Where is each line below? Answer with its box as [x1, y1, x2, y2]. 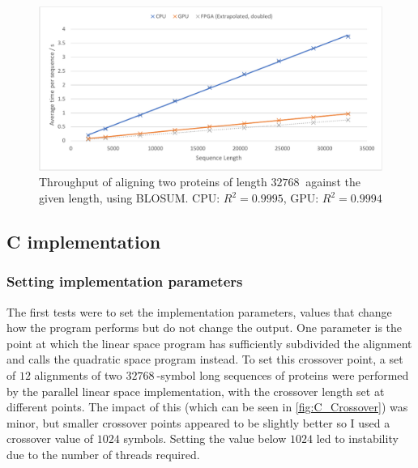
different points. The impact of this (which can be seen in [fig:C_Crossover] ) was [6, 398, 408, 415]
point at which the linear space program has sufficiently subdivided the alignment [6, 334, 412, 351]
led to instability [316, 430, 399, 447]
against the [305, 173, 360, 190]
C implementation [6, 229, 161, 254]
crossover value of [6, 430, 94, 447]
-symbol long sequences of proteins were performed [156, 367, 409, 384]
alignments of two [34, 367, 122, 384]
